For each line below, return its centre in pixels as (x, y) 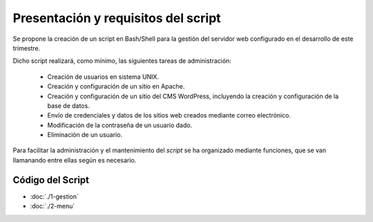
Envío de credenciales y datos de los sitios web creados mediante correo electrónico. (169, 115)
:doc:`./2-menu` (52, 206)
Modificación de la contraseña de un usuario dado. (120, 125)
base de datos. (68, 105)
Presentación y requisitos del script (117, 18)
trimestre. (27, 48)
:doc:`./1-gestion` (55, 196)
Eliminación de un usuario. (85, 135)
